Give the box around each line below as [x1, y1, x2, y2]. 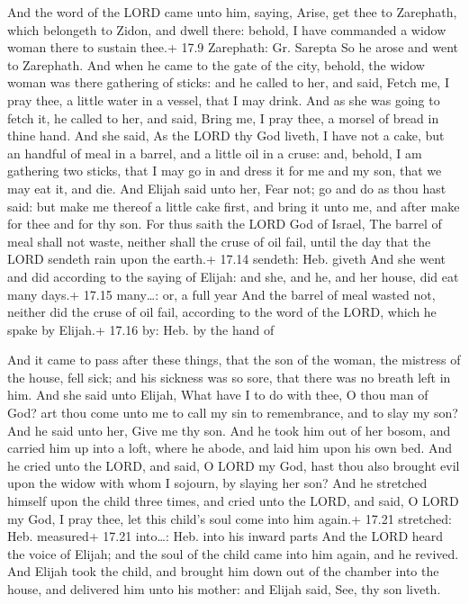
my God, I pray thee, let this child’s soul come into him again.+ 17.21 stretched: [7, 509, 452, 527]
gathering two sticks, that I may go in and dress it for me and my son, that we [7, 161, 442, 180]
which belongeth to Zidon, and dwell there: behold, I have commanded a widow [7, 20, 446, 39]
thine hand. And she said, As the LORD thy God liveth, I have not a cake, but [7, 126, 445, 145]
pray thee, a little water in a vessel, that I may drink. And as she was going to [7, 90, 440, 109]
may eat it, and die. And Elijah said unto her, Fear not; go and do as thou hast [7, 178, 446, 197]
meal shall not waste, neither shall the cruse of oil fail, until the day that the [7, 231, 431, 250]
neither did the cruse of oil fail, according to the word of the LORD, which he [7, 302, 437, 321]
